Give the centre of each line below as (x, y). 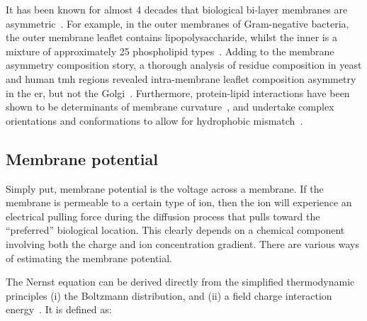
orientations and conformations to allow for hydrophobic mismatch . (154, 120)
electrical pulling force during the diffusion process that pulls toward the (163, 216)
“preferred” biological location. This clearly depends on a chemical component (175, 230)
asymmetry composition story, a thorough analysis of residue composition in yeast (184, 65)
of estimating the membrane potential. (89, 258)
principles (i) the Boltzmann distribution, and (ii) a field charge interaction (169, 295)
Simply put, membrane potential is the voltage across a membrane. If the (165, 188)
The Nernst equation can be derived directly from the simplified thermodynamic (180, 282)
